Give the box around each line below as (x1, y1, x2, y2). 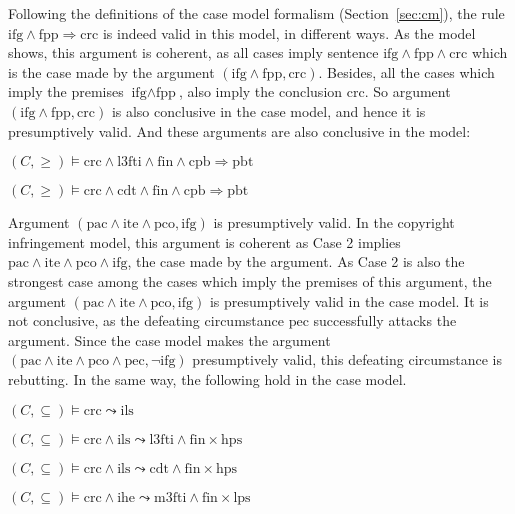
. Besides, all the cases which (318, 61, 495, 82)
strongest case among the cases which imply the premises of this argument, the (8, 270, 492, 291)
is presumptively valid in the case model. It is (209, 290, 489, 311)
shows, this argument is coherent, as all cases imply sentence (8, 42, 379, 63)
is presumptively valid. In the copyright (213, 212, 455, 233)
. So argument (364, 81, 451, 102)
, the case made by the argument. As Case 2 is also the (127, 251, 465, 272)
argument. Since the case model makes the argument (8, 329, 331, 350)
